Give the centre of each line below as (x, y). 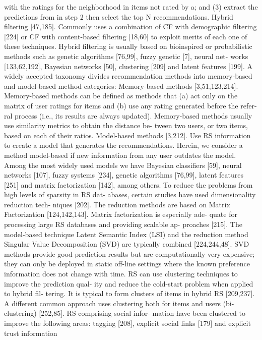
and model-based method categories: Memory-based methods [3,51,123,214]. (121, 86)
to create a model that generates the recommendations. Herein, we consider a (123, 145)
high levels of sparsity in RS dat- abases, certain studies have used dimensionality (130, 194)
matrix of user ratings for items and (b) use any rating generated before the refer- (130, 105)
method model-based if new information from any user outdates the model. (120, 155)
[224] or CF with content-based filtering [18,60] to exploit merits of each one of (126, 36)
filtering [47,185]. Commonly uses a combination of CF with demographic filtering (130, 26)
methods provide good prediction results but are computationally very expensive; (129, 253)
